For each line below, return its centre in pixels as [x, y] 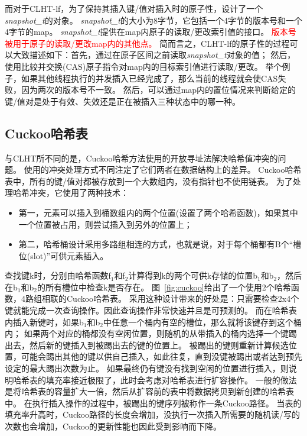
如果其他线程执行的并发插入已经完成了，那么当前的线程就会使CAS [149, 78]
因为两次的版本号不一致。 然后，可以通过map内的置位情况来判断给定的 [159, 90]
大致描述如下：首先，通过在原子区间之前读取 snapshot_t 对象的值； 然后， [154, 55]
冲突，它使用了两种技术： [79, 193]
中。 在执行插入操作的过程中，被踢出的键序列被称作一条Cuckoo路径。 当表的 [153, 403]
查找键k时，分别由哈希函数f [58, 275]
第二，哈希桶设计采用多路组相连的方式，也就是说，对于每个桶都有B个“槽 [160, 244]
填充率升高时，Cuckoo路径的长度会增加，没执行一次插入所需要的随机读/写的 [153, 414]
